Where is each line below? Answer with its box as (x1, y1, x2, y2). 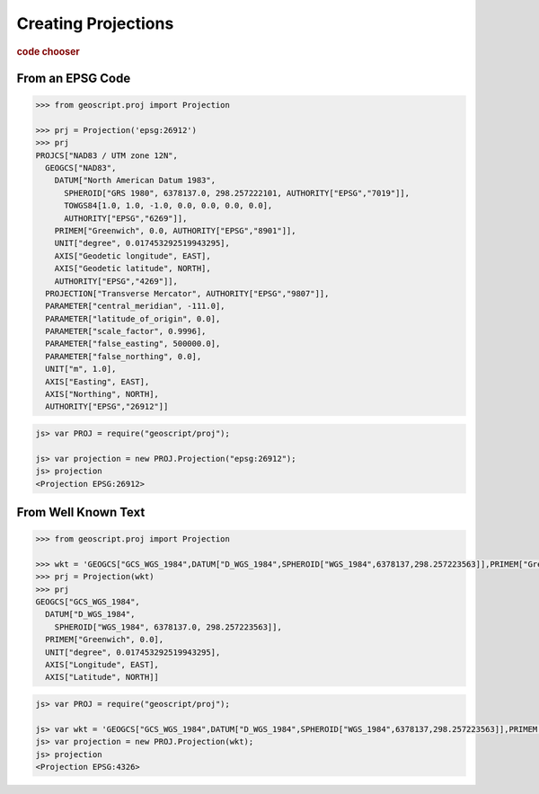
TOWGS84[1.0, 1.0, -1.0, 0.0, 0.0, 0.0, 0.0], (64, 200, 273, 211)
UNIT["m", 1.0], (45, 364, 117, 375)
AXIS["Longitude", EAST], (45, 660, 159, 670)
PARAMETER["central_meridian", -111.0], (45, 301, 225, 312)
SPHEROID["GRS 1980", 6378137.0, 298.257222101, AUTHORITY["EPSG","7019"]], (64, 188, 411, 198)
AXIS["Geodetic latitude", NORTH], (54, 263, 211, 274)
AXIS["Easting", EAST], (45, 376, 150, 386)
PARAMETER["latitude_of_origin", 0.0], (45, 313, 221, 323)
